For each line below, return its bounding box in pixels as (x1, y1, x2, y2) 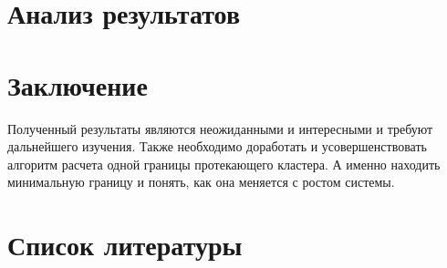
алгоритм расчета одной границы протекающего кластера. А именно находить (7, 154, 441, 173)
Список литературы (7, 226, 243, 263)
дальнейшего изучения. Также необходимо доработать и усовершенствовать (7, 137, 427, 156)
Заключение (7, 66, 148, 103)
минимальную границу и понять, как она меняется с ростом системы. (7, 172, 395, 191)
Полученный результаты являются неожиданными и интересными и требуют (7, 119, 433, 138)
